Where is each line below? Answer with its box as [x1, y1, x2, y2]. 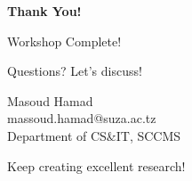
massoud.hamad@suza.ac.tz [7, 109, 156, 128]
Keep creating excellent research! [7, 156, 186, 175]
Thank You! [7, 2, 82, 20]
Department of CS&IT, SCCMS [7, 126, 181, 144]
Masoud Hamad [7, 91, 93, 110]
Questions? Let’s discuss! [7, 62, 142, 80]
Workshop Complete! [7, 31, 122, 50]
